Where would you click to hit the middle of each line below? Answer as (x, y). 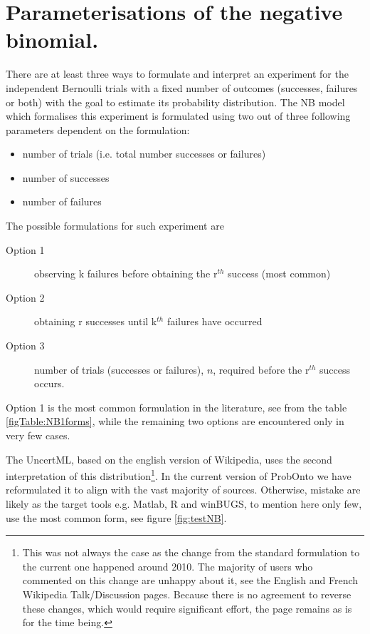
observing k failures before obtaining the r (126, 273)
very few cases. (38, 435)
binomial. (52, 40)
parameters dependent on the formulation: (98, 129)
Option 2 (25, 297)
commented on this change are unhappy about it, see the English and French (190, 580)
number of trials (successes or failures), (119, 369)
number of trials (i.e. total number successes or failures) (144, 154)
